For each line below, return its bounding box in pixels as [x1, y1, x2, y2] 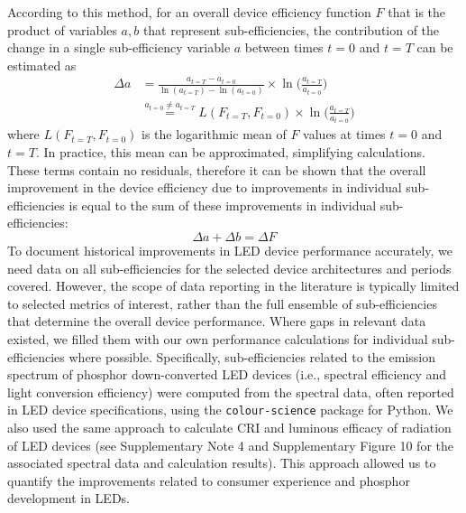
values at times [303, 125, 386, 144]
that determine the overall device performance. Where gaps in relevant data [7, 312, 426, 331]
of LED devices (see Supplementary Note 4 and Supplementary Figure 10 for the [7, 435, 453, 454]
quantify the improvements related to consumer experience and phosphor [7, 471, 410, 490]
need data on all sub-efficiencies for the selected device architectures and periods [7, 258, 452, 277]
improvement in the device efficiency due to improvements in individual [7, 178, 402, 197]
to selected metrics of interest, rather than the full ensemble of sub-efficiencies [7, 294, 437, 312]
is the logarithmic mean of [142, 125, 287, 144]
